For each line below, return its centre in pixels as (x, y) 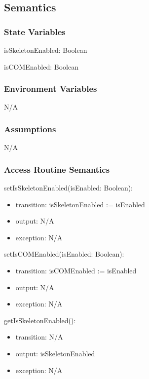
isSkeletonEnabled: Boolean (46, 50)
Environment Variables (51, 89)
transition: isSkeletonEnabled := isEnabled (80, 204)
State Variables (35, 31)
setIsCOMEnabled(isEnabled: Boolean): (64, 254)
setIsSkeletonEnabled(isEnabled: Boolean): (69, 188)
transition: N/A (39, 337)
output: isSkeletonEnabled (55, 353)
